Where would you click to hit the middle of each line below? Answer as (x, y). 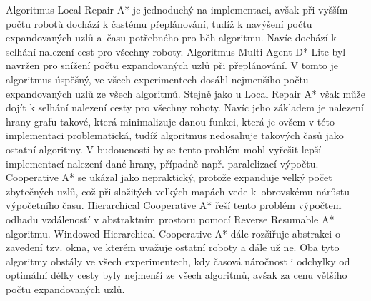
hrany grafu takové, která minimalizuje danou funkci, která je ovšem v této (170, 121)
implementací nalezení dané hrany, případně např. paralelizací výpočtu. (162, 163)
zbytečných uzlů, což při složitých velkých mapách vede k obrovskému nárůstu (178, 191)
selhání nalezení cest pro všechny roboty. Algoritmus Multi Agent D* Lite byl (176, 51)
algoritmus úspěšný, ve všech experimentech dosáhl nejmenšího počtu (157, 79)
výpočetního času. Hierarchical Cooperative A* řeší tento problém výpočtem (174, 205)
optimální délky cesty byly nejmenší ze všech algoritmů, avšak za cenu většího (177, 275)
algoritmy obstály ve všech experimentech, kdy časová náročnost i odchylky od (178, 261)
